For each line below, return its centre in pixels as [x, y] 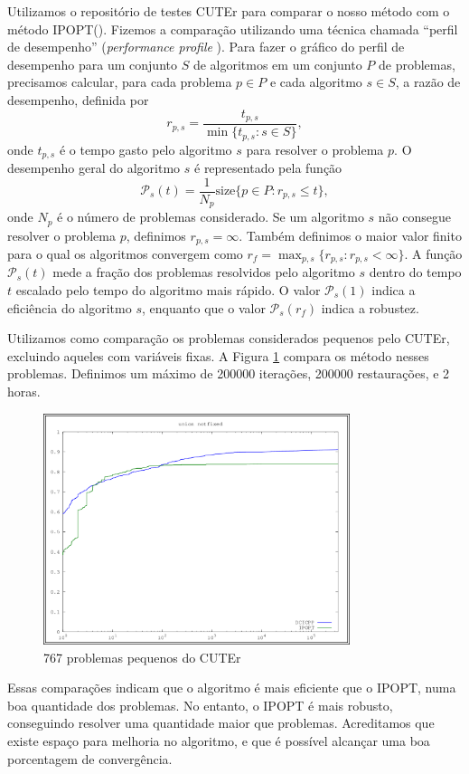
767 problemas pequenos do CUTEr [142, 657]
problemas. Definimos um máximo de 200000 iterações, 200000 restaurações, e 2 [229, 373]
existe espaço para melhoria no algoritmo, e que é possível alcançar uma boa [219, 740]
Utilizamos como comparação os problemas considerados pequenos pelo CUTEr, [229, 338]
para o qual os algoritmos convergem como [125, 253]
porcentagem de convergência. [90, 758]
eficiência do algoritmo [70, 307]
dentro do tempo [415, 272]
